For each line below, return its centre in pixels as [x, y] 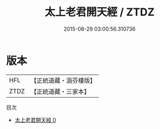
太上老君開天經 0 [35, 120]
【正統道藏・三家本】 [60, 91]
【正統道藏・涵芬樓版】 [63, 80]
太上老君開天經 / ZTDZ [100, 12]
